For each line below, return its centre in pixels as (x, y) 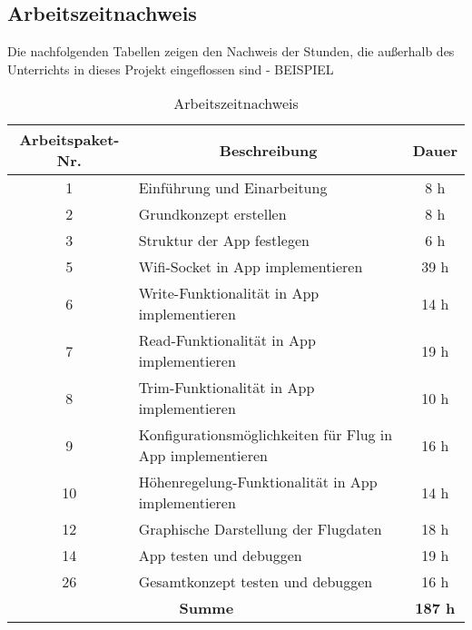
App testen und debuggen (220, 556)
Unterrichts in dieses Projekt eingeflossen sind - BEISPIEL (171, 69)
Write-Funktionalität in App (229, 293)
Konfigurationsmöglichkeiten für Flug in (265, 435)
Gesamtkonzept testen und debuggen (256, 582)
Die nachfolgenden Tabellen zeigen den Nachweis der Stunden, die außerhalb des (231, 51)
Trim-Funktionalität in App (226, 388)
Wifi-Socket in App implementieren (251, 267)
